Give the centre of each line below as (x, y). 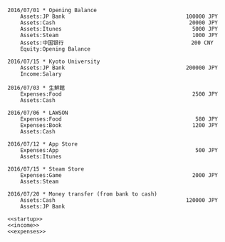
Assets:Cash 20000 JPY (119, 23)
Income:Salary (41, 74)
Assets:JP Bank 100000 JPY (119, 16)
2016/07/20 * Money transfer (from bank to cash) (83, 194)
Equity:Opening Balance (56, 49)
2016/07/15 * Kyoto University (54, 61)
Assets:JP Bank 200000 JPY (119, 68)
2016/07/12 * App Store (43, 144)
